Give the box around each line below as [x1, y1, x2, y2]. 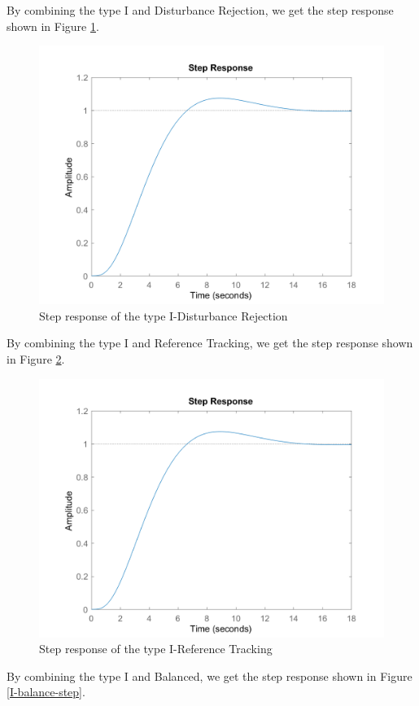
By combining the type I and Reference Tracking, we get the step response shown [7, 334, 413, 351]
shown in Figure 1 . [7, 17, 99, 34]
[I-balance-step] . [7, 683, 85, 700]
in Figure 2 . [7, 350, 65, 367]
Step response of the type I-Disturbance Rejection [39, 307, 288, 324]
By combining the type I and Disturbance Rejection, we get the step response [7, 2, 394, 18]
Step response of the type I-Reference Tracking [39, 640, 273, 657]
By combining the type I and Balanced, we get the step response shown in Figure [7, 667, 412, 684]
